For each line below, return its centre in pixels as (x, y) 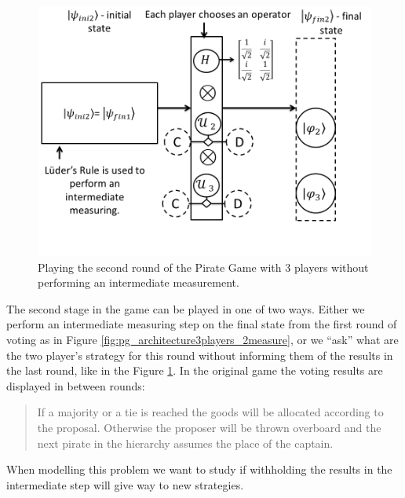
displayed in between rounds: (76, 385)
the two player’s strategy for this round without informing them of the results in (200, 355)
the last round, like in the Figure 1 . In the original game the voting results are (195, 370)
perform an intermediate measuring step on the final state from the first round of (202, 324)
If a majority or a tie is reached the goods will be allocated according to (210, 412)
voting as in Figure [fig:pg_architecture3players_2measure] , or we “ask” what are (202, 339)
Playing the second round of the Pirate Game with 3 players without (203, 267)
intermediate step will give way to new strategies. (125, 484)
